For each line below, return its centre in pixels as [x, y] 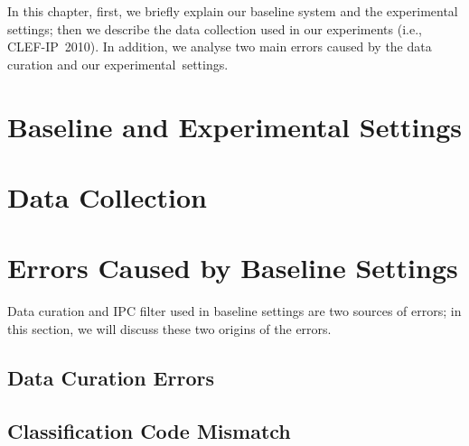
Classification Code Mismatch [149, 430]
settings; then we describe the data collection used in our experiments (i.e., [215, 28]
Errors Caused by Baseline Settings [233, 268]
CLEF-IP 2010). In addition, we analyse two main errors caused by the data [220, 46]
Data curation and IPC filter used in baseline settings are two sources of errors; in [234, 311]
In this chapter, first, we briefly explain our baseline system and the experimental [233, 11]
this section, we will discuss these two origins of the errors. [169, 328]
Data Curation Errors [111, 377]
